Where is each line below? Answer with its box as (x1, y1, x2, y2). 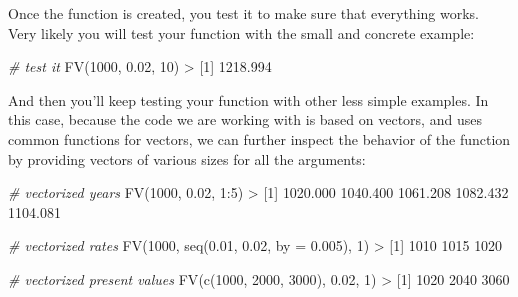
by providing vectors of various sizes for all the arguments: (8, 148, 366, 169)
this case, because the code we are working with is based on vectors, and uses (8, 109, 482, 130)
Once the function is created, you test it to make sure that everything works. (8, 3, 479, 23)
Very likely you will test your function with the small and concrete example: (8, 22, 475, 43)
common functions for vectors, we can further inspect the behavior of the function (8, 128, 511, 149)
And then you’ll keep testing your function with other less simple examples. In (8, 89, 489, 110)
